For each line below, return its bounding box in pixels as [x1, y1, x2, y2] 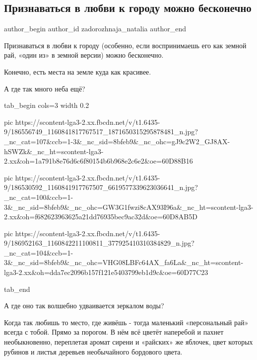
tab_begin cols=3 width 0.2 [4, 100, 89, 110]
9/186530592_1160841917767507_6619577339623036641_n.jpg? [4, 182, 198, 192]
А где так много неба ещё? [4, 83, 85, 93]
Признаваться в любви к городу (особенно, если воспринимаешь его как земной [4, 40, 247, 50]
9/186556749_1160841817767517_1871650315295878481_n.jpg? [4, 126, 198, 137]
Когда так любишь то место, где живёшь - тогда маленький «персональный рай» [4, 317, 249, 327]
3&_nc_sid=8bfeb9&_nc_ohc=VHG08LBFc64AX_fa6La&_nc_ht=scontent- [4, 257, 244, 268]
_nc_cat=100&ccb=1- [4, 191, 73, 202]
